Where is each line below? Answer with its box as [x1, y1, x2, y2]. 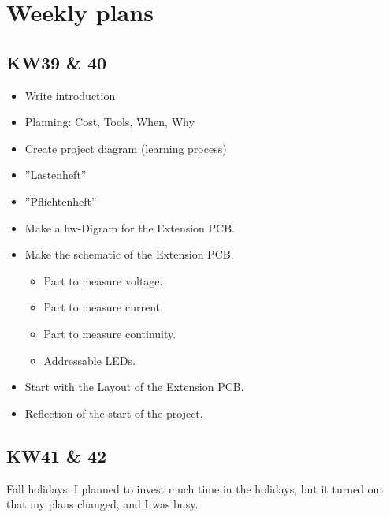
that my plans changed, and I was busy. [6, 496, 199, 512]
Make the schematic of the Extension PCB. [24, 246, 234, 262]
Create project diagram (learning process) [24, 139, 227, 156]
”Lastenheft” [24, 166, 87, 183]
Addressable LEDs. [43, 351, 136, 368]
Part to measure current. [43, 299, 163, 315]
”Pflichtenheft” [24, 192, 97, 209]
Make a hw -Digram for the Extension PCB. [24, 219, 235, 236]
